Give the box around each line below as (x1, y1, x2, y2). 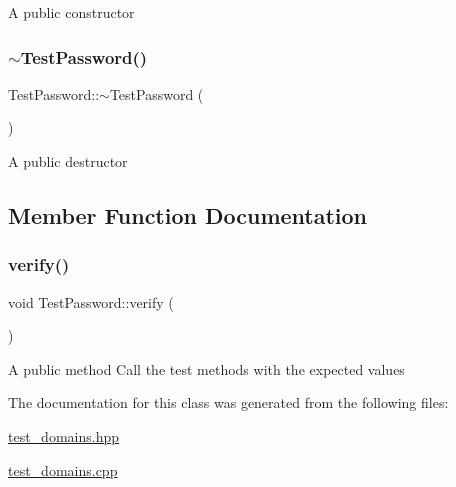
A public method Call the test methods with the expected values (8, 358, 405, 379)
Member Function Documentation (8, 199, 368, 230)
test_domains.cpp (8, 459, 118, 480)
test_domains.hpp (8, 425, 120, 446)
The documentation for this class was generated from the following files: (8, 392, 449, 413)
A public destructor (8, 151, 128, 171)
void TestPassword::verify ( (8, 291, 174, 312)
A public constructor (8, 2, 135, 22)
